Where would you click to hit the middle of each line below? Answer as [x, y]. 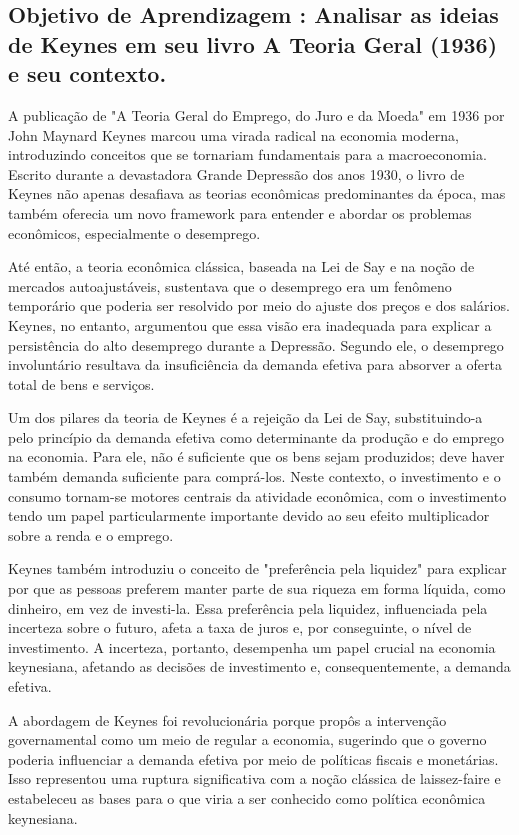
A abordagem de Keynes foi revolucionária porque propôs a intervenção [227, 719]
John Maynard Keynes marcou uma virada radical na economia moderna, [233, 134]
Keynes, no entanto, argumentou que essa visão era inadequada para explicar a [250, 324]
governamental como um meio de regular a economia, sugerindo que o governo [247, 739]
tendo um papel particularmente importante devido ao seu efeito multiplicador [249, 515]
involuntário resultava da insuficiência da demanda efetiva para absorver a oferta [255, 364]
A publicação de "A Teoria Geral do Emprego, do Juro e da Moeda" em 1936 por [256, 114]
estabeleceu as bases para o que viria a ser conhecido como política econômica [247, 797]
